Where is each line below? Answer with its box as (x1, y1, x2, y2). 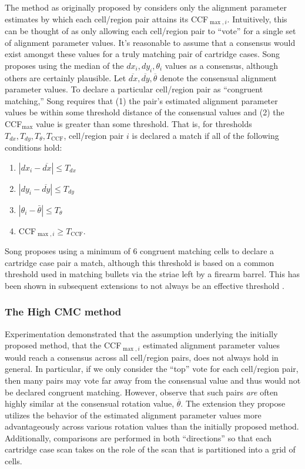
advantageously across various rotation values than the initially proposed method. (5, 420, 299, 433)
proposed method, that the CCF (5, 339, 122, 351)
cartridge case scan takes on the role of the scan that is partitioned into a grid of (5, 443, 296, 455)
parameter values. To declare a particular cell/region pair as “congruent (5, 83, 263, 95)
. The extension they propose (180, 397, 286, 410)
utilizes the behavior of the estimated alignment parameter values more (5, 408, 262, 421)
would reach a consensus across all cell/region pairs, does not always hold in (5, 351, 279, 363)
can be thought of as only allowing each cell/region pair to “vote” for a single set (5, 25, 296, 37)
